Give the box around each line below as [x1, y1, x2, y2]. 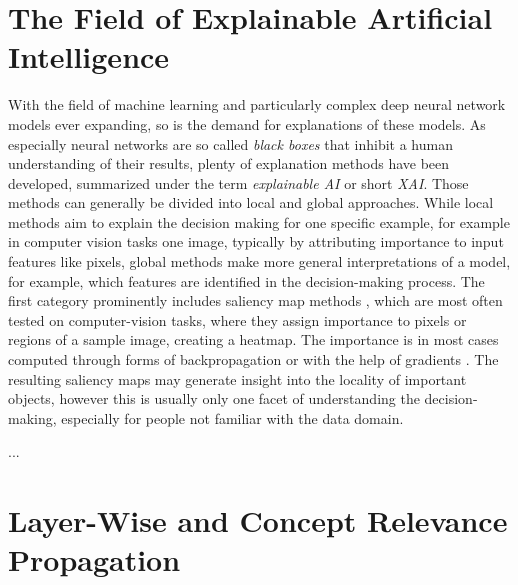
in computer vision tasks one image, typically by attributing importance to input [8, 231, 504, 252]
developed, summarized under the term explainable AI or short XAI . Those [8, 172, 469, 193]
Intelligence [8, 36, 170, 77]
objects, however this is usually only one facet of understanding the [8, 388, 420, 409]
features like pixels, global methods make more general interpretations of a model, [8, 251, 511, 272]
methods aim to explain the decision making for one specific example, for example [8, 211, 510, 232]
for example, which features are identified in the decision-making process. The [8, 270, 485, 291]
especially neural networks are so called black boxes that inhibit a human [8, 133, 453, 154]
